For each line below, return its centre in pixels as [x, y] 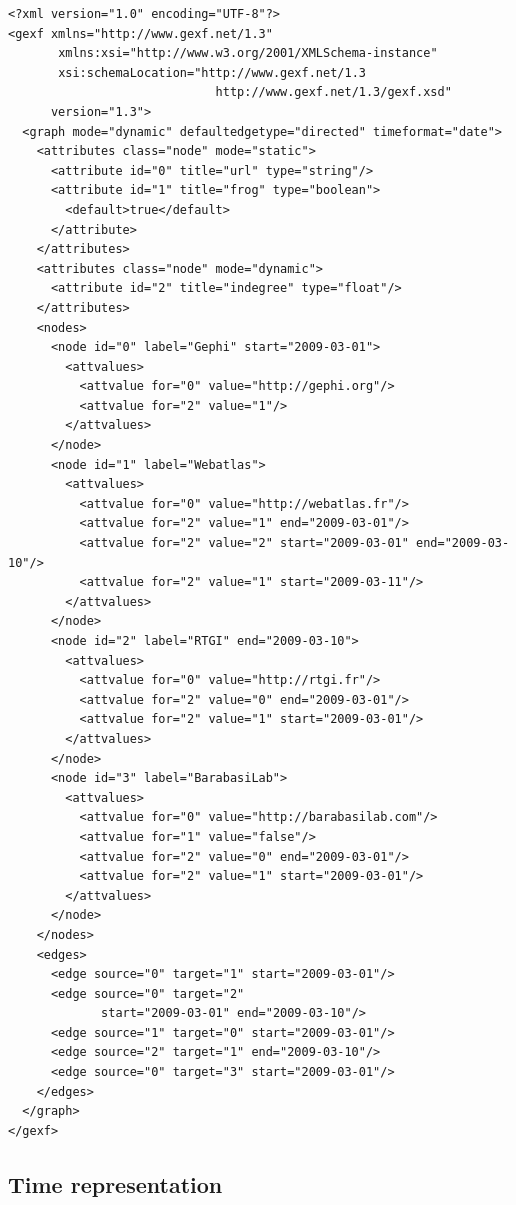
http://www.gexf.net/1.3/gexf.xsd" [333, 92]
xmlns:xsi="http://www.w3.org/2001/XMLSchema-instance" [248, 53]
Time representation [115, 1183]
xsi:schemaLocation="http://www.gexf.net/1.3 [212, 72]
